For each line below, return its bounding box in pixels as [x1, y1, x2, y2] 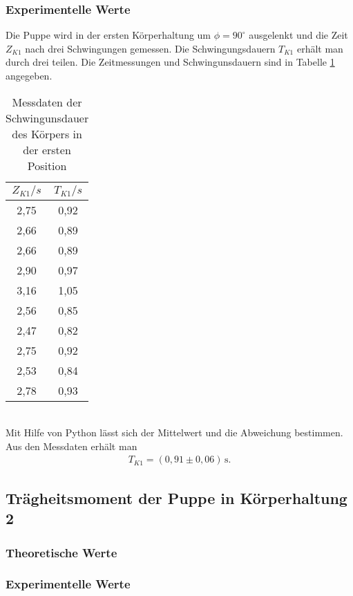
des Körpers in [12, 125, 82, 142]
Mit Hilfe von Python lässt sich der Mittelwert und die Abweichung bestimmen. [6, 425, 343, 440]
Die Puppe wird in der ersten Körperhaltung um [6, 28, 211, 42]
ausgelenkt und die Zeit [249, 28, 348, 42]
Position [27, 157, 67, 174]
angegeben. [6, 68, 53, 82]
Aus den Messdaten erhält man [6, 438, 137, 453]
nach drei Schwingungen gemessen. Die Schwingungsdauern [25, 41, 276, 55]
